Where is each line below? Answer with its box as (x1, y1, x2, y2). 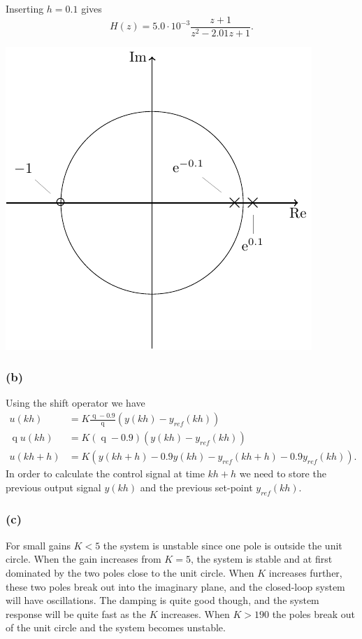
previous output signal (6, 479, 101, 494)
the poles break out (272, 606, 356, 621)
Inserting (6, 1, 44, 15)
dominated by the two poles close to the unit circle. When (6, 565, 254, 580)
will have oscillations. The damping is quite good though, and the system (6, 593, 319, 608)
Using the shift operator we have (6, 395, 145, 410)
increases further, (268, 565, 342, 580)
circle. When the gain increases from (6, 552, 161, 566)
